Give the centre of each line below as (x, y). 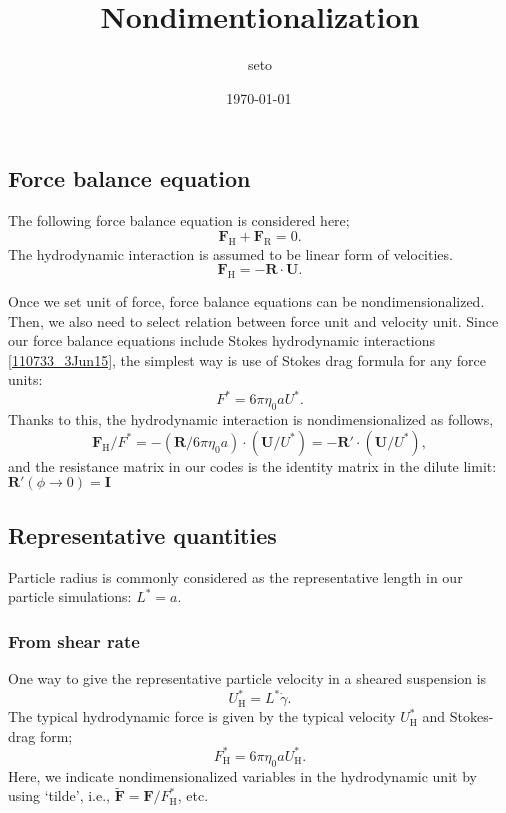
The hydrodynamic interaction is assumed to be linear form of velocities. (230, 253)
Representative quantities (142, 534)
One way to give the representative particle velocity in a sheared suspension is (247, 677)
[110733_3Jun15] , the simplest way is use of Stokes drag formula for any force (247, 359)
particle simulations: (70, 596)
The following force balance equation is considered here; (179, 220)
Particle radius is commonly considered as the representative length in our (235, 576)
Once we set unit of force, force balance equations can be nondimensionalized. (246, 300)
